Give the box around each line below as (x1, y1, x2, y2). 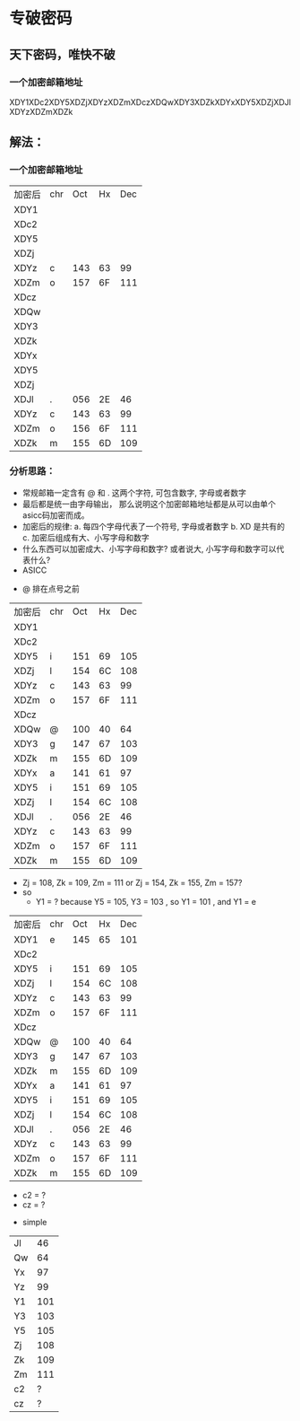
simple (21, 1216, 47, 1227)
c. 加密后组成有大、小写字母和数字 (21, 531, 150, 543)
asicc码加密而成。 (21, 509, 90, 521)
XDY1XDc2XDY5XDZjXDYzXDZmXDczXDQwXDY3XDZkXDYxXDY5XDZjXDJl (9, 96, 291, 108)
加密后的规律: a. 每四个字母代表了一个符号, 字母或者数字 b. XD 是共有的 (21, 521, 285, 531)
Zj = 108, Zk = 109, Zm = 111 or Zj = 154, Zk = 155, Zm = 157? (21, 877, 243, 888)
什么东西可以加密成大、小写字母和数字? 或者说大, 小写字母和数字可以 (21, 543, 277, 554)
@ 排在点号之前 (21, 583, 81, 593)
